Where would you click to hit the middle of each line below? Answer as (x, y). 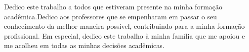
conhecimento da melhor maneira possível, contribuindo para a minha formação (124, 26)
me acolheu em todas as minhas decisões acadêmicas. (84, 45)
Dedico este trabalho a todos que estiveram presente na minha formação (113, 6)
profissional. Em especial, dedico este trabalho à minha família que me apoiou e (124, 35)
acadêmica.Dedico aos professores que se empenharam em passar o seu (110, 16)
